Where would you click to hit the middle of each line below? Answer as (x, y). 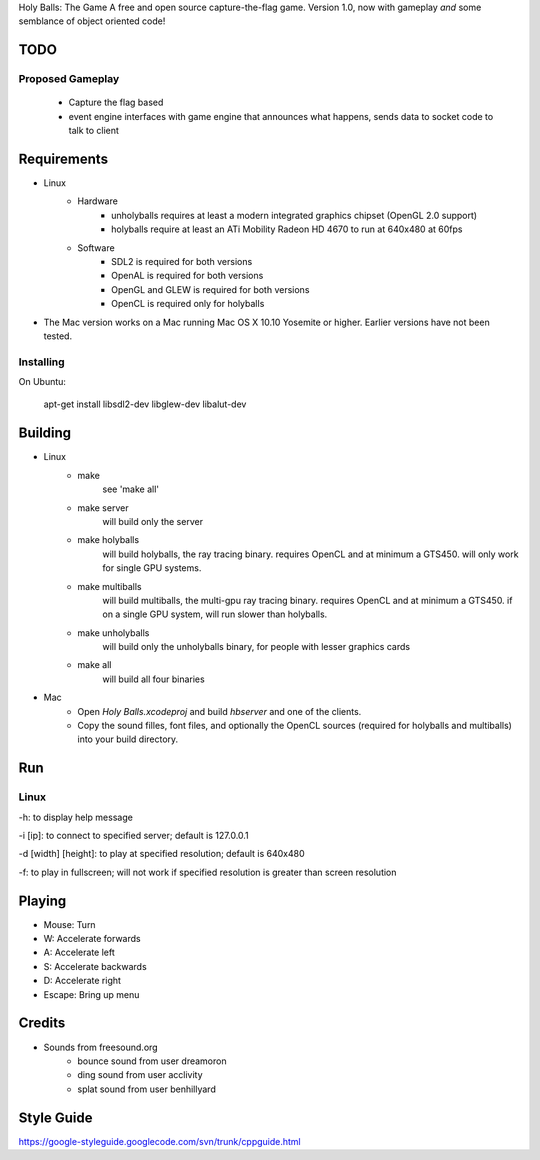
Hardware (98, 201)
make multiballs (109, 586)
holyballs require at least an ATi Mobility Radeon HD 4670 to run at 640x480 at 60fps (287, 229)
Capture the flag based (116, 102)
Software (96, 247)
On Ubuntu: (42, 382)
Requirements (63, 158)
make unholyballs (113, 632)
